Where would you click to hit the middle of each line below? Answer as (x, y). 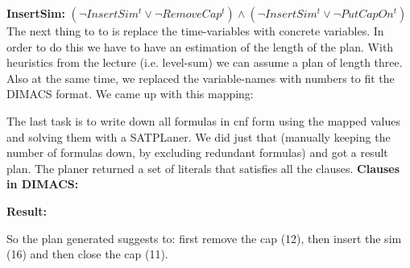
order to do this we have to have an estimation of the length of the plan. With (200, 46)
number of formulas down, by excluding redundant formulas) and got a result (197, 153)
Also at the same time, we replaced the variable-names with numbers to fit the (201, 78)
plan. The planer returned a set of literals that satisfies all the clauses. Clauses (203, 168)
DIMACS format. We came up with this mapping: (130, 94)
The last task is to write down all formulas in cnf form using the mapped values (204, 120)
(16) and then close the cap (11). (87, 254)
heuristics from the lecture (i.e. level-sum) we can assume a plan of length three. (205, 62)
